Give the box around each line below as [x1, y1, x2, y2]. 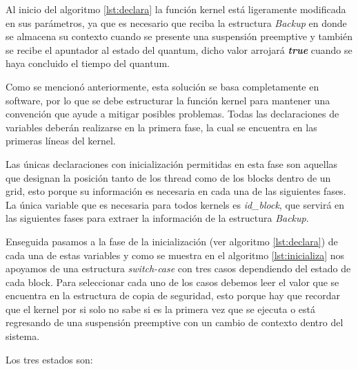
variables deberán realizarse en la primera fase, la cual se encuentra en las [6, 120, 317, 134]
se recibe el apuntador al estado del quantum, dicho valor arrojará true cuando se [6, 42, 352, 57]
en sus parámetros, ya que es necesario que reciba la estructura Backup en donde [6, 15, 347, 30]
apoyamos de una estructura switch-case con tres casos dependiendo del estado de [6, 261, 351, 276]
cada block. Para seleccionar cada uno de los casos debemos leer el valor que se [6, 274, 339, 289]
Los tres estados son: [6, 352, 93, 366]
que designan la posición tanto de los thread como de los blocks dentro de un [6, 170, 331, 184]
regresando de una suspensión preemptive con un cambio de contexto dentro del [6, 315, 344, 330]
